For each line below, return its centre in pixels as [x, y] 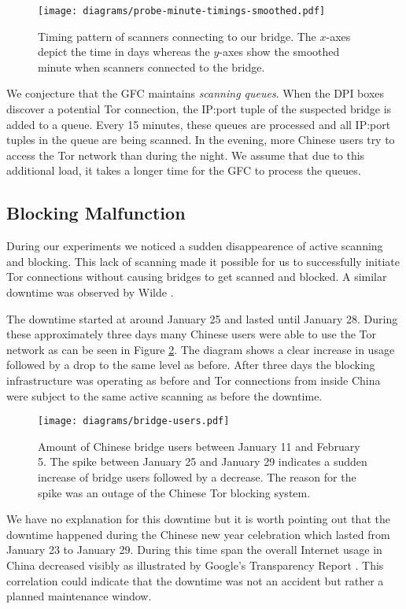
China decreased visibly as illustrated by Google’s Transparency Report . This [195, 565]
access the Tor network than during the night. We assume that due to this [186, 155]
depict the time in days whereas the [124, 52]
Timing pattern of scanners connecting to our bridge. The [177, 36]
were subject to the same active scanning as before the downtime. [164, 395]
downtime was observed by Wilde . [90, 292]
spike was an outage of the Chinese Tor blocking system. [174, 492]
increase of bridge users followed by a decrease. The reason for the [197, 476]
